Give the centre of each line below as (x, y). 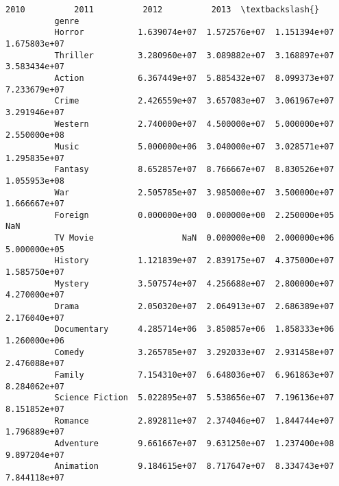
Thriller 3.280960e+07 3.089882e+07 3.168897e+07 (194, 55)
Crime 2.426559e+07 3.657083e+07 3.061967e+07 (194, 101)
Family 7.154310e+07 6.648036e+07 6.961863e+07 (194, 375)
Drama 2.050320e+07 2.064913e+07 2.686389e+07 (194, 307)
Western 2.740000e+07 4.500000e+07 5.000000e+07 (194, 124)
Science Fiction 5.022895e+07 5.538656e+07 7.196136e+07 (194, 398)
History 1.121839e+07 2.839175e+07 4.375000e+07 (194, 261)
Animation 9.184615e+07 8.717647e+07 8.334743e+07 (194, 466)
